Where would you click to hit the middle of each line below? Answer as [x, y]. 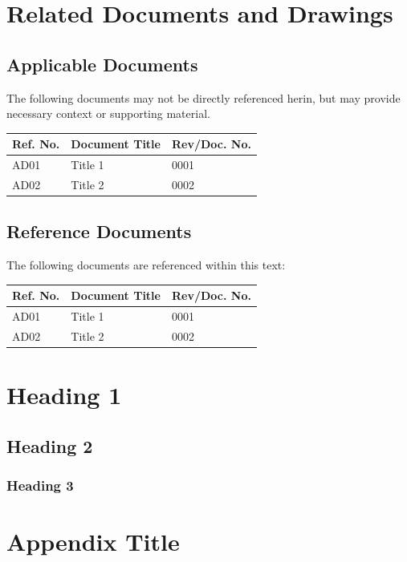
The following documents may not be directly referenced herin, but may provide [203, 97]
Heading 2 [50, 445]
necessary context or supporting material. [108, 113]
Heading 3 [40, 485]
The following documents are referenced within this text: [146, 265]
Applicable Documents [102, 64]
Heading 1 [64, 395]
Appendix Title [93, 542]
